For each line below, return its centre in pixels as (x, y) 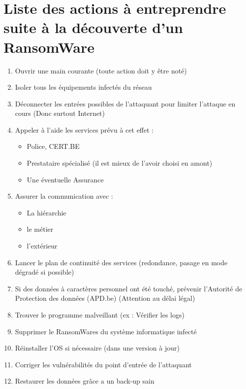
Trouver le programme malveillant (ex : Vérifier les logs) (100, 315)
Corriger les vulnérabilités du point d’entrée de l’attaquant (103, 364)
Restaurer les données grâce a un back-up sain (85, 381)
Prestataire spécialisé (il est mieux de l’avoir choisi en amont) (120, 163)
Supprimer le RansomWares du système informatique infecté (106, 331)
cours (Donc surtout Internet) (60, 113)
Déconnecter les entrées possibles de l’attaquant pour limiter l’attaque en (125, 103)
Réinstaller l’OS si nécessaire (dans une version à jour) (97, 348)
